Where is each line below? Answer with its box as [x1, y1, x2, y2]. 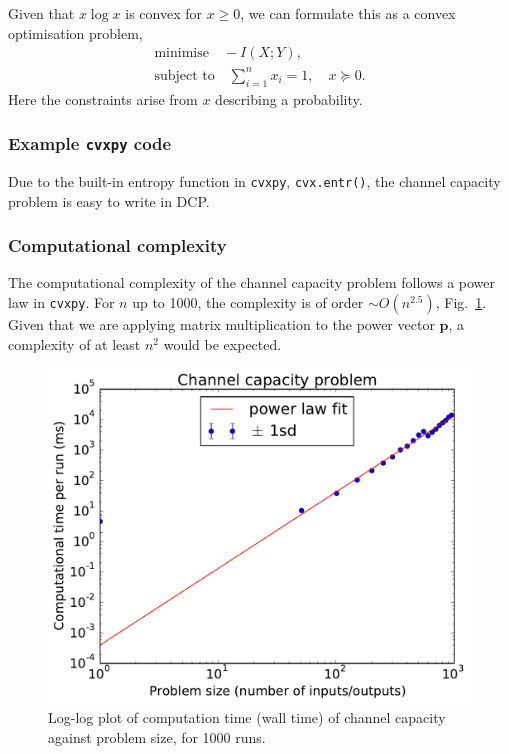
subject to [154, 68, 215, 83]
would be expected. [163, 333, 282, 354]
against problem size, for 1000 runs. [48, 726, 266, 747]
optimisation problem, [8, 22, 143, 43]
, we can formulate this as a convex [240, 3, 456, 23]
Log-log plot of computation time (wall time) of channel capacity [48, 707, 446, 728]
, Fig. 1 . [435, 291, 487, 312]
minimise [154, 46, 209, 61]
